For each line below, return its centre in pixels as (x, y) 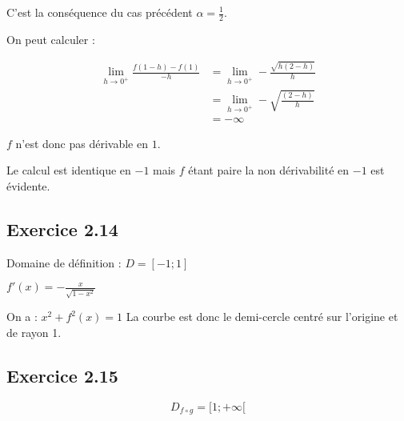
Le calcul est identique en (69, 170)
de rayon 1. (34, 332)
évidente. (28, 186)
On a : (22, 317)
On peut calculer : (51, 39)
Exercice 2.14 (62, 229)
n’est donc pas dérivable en (82, 143)
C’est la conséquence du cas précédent (100, 12)
